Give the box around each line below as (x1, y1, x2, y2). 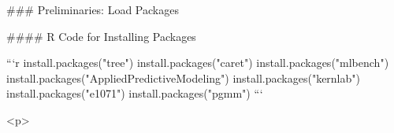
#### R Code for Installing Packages (6, 28, 196, 44)
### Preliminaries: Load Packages (6, 2, 179, 17)
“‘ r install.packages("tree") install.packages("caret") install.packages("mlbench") (6, 54, 389, 71)
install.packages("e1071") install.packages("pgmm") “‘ (6, 85, 263, 102)
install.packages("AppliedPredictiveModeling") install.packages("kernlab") (6, 69, 360, 86)
